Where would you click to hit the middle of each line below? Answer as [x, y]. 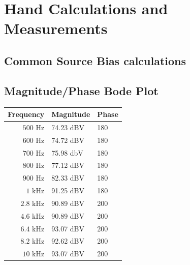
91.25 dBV [68, 190]
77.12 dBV [68, 165]
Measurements [56, 28]
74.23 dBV [68, 127]
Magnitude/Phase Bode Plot [81, 90]
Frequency [26, 114]
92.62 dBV [68, 241]
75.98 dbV [67, 152]
